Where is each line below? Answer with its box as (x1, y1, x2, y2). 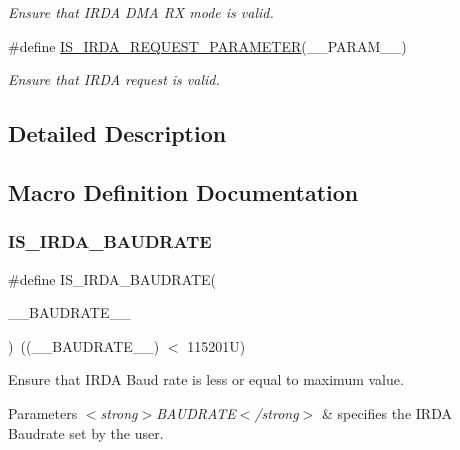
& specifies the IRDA (321, 402, 452, 423)
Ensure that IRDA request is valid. (8, 69, 220, 90)
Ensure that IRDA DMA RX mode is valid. (8, 2, 274, 22)
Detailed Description (8, 118, 227, 149)
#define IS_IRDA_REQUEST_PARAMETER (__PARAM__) (8, 35, 407, 56)
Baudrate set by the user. (8, 422, 164, 443)
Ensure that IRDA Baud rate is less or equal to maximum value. (8, 369, 404, 390)
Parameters (8, 402, 78, 423)
